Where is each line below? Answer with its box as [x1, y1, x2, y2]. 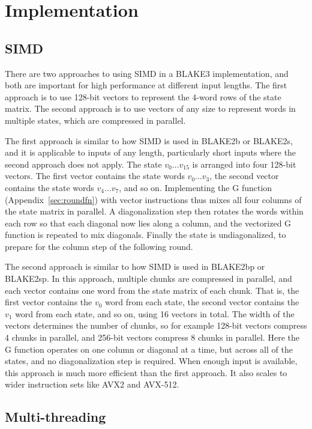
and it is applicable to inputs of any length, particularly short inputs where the [5, 146, 296, 159]
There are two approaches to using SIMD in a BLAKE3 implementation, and [5, 67, 289, 79]
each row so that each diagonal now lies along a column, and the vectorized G [5, 216, 292, 229]
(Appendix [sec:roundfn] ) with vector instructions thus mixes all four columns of [5, 193, 302, 205]
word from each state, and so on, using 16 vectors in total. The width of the [15, 307, 295, 320]
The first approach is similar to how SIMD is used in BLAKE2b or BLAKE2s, [5, 134, 293, 147]
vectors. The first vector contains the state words [5, 169, 185, 182]
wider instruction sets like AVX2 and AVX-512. [5, 378, 179, 391]
